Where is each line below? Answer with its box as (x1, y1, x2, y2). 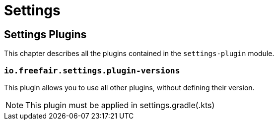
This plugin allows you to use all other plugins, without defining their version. (4, 83, 255, 92)
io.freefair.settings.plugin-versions (4, 65, 180, 75)
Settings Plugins (4, 28, 87, 41)
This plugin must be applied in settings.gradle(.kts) (25, 100, 215, 110)
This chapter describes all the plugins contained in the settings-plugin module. (4, 49, 275, 58)
